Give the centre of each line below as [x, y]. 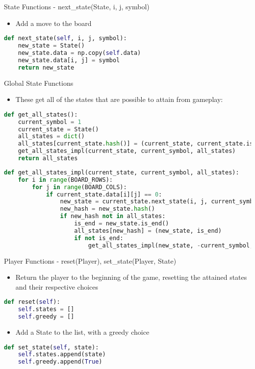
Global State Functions [39, 83]
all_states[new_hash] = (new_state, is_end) [148, 231]
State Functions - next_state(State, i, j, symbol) [77, 6]
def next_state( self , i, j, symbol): [65, 38]
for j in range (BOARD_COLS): [79, 187]
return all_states [48, 158]
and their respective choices [57, 286]
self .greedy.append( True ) [60, 362]
